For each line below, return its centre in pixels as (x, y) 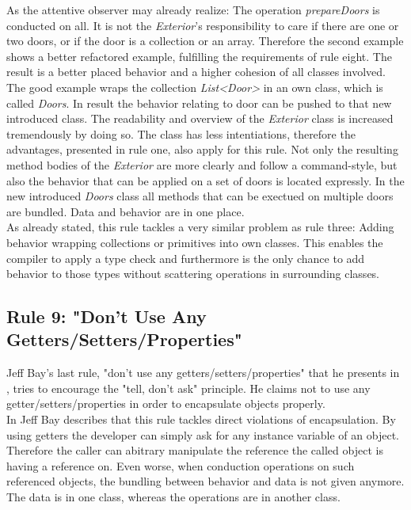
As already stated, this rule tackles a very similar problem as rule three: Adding (200, 227)
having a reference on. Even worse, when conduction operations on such (181, 465)
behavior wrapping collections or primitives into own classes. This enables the (195, 242)
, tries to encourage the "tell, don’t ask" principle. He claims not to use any (188, 388)
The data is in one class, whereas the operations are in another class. (173, 497)
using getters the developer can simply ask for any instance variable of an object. (203, 434)
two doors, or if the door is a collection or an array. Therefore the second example (205, 41)
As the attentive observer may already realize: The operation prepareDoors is (193, 10)
